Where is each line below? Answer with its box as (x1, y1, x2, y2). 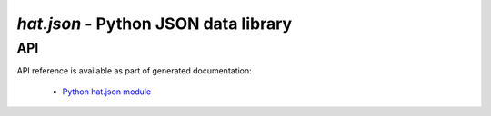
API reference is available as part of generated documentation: (16, 65, 252, 76)
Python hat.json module (62, 86, 152, 97)
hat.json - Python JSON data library (16, 14, 293, 34)
